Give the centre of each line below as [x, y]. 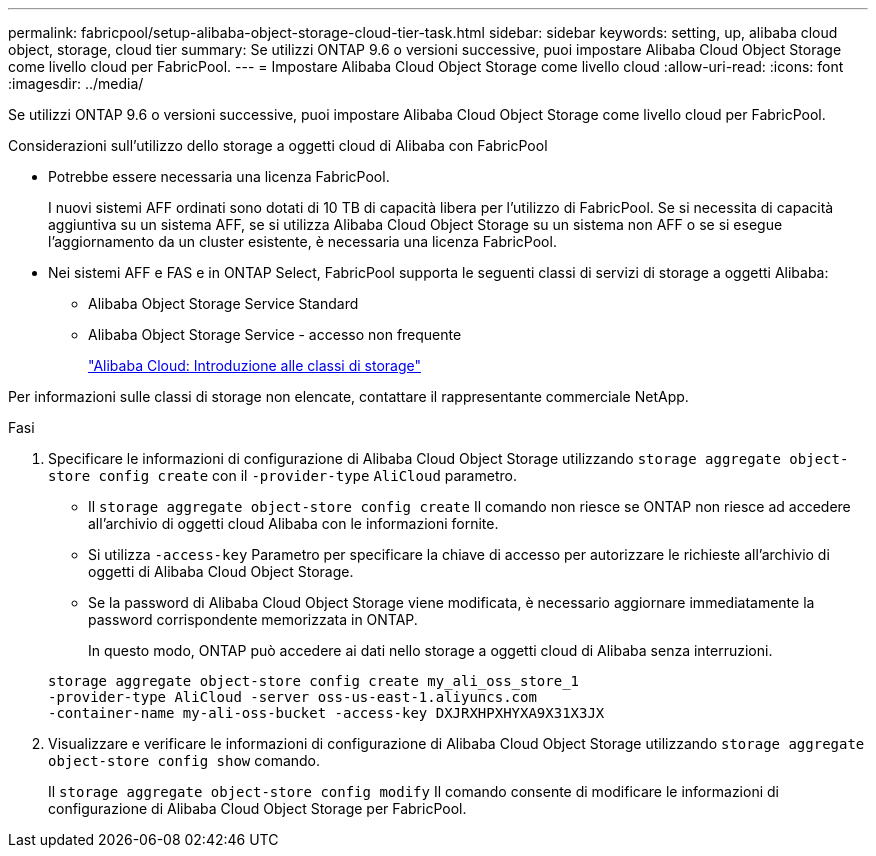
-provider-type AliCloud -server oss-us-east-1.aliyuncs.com [292, 697]
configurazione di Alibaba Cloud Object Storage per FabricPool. [257, 808]
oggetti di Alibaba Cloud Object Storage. [221, 571]
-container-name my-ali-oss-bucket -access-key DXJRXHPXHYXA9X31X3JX [326, 713]
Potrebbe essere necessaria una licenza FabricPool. [219, 176]
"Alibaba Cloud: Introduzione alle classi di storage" [254, 365]
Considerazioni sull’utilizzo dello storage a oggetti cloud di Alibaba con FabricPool [278, 145]
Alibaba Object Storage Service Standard [223, 303]
